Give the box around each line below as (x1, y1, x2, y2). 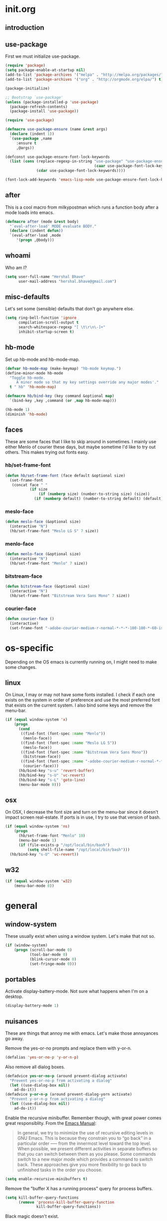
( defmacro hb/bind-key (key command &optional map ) (5, 393, 114, 399)
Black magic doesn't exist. (5, 1214, 59, 1220)
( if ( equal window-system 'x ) (5, 717, 68, 723)
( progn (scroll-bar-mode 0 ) (14, 947, 72, 952)
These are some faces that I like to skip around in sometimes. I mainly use (5, 439, 157, 445)
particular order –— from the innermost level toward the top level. (17, 1140, 152, 1146)
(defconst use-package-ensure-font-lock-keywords (5, 154, 110, 159)
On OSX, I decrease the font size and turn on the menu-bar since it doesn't (5, 809, 159, 815)
